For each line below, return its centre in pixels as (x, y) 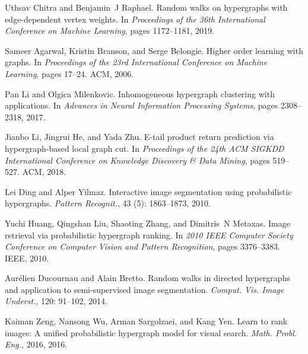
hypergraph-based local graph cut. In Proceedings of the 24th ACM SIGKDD (145, 148)
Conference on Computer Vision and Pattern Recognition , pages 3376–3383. (142, 246)
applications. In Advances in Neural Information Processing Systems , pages (142, 105)
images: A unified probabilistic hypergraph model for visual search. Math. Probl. (151, 332)
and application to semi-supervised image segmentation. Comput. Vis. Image (145, 289)
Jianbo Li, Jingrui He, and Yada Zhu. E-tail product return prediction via (139, 137)
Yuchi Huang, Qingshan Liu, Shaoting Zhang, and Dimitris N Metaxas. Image (147, 223)
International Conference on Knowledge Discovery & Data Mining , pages (137, 160)
